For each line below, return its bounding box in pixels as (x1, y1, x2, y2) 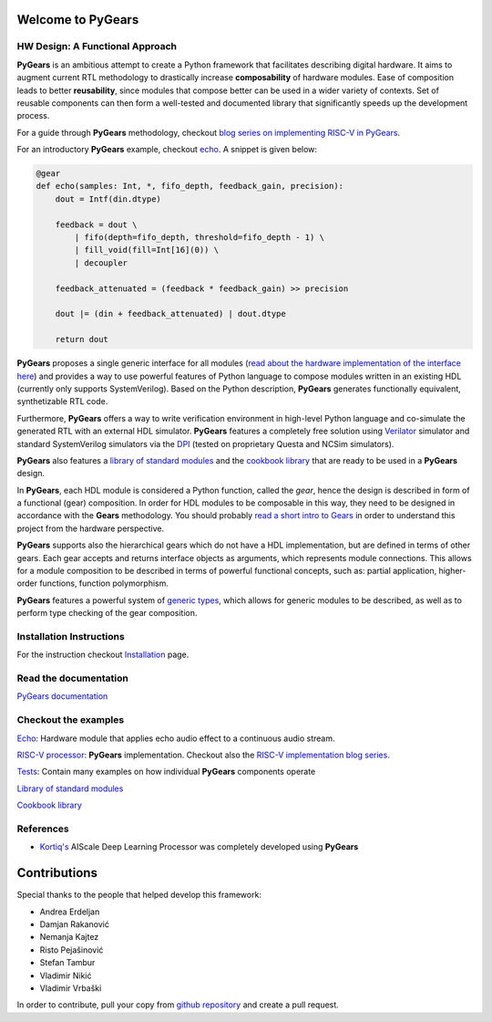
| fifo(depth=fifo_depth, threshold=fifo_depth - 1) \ (74, 233, 325, 243)
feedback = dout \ (55, 219, 138, 230)
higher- (438, 566, 466, 577)
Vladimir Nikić (39, 970, 92, 981)
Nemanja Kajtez (39, 932, 99, 943)
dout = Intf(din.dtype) (55, 193, 161, 204)
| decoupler (74, 257, 128, 268)
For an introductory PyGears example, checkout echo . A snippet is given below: (16, 144, 318, 155)
